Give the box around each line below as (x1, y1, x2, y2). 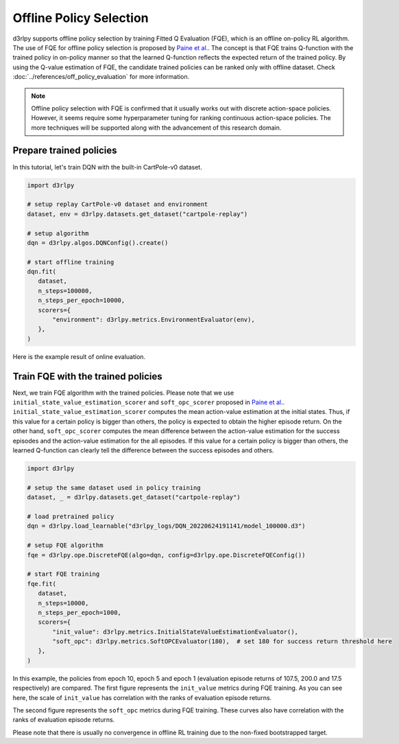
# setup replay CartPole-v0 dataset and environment (27, 200, 208, 209)
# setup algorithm (27, 229, 89, 237)
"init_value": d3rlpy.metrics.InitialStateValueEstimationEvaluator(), (52, 628, 298, 636)
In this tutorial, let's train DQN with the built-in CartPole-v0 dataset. (12, 163, 202, 171)
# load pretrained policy (27, 512, 114, 520)
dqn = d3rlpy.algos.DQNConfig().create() (27, 239, 169, 246)
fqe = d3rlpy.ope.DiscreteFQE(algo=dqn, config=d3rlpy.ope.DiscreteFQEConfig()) (27, 551, 306, 559)
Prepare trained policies (12, 145, 117, 156)
